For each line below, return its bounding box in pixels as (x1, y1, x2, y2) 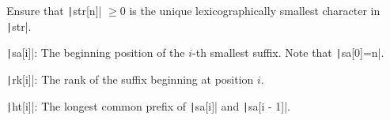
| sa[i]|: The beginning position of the (6, 44, 185, 61)
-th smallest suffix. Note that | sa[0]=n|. (192, 44, 384, 61)
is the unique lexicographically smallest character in (129, 2, 381, 18)
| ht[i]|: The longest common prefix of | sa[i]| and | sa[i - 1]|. (6, 97, 290, 114)
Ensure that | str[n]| (6, 2, 102, 18)
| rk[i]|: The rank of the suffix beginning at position (6, 70, 254, 87)
